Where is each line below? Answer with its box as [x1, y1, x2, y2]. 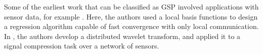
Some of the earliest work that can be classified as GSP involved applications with [4, 1, 259, 11]
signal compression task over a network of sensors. [4, 40, 159, 51]
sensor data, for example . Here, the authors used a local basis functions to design [4, 11, 258, 21]
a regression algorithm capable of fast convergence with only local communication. [4, 21, 259, 31]
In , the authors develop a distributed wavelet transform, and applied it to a [4, 30, 241, 41]
